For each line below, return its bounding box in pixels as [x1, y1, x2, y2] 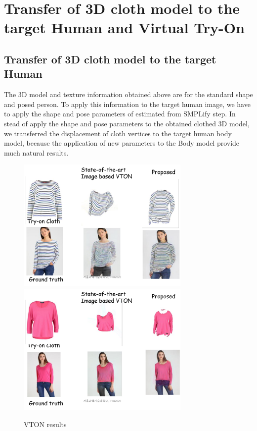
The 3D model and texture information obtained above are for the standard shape [4, 89, 253, 100]
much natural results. [4, 147, 69, 158]
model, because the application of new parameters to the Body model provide [4, 138, 240, 148]
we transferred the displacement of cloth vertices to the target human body [4, 128, 232, 138]
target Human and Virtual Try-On [4, 17, 245, 38]
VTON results [24, 419, 67, 429]
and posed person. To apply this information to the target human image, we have [4, 99, 251, 109]
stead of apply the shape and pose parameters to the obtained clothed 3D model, [4, 118, 250, 128]
